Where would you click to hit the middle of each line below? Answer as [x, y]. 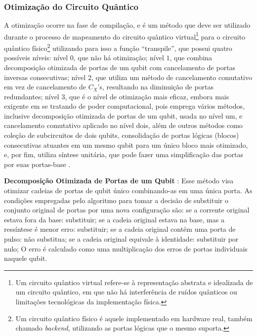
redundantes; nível [32, 96]
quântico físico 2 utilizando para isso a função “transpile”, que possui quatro [118, 47]
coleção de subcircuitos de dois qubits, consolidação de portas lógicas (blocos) [122, 135]
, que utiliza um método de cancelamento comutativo [171, 77]
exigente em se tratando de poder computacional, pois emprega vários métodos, [124, 106]
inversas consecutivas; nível [45, 77]
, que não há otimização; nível [119, 58]
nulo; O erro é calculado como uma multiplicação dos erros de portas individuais [126, 248]
